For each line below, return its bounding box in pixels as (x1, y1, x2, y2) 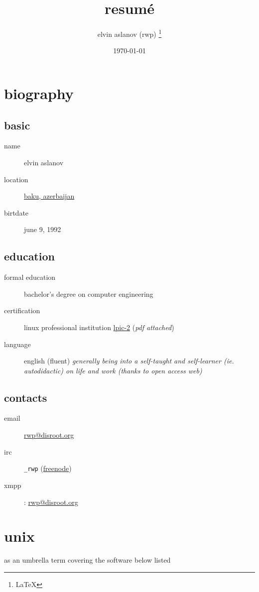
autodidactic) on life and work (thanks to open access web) (24, 365, 202, 375)
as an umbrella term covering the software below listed (4, 555, 171, 565)
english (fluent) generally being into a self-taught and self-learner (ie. (24, 355, 234, 366)
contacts (4, 389, 47, 405)
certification (4, 305, 40, 316)
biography (4, 83, 74, 103)
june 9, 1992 (24, 224, 61, 235)
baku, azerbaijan (24, 191, 75, 201)
